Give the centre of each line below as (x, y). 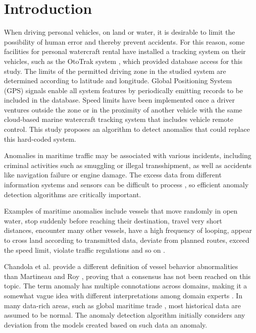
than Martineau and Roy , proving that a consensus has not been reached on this (128, 276)
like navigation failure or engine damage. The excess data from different (113, 175)
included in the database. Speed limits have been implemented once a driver (120, 100)
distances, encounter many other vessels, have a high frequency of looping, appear (128, 230)
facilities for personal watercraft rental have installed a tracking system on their (125, 51)
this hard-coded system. (40, 139)
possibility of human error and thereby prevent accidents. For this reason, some (124, 41)
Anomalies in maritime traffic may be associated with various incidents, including (128, 155)
